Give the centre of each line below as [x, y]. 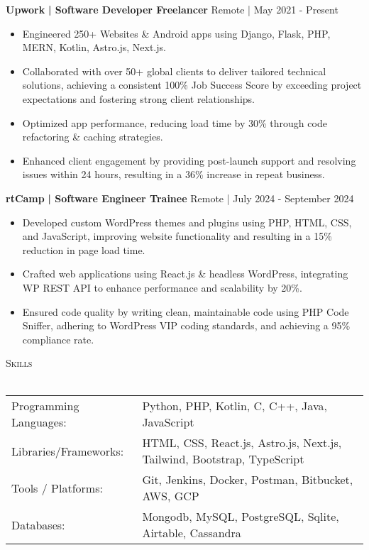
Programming [45, 406]
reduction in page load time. [84, 249]
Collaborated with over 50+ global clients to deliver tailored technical [174, 71]
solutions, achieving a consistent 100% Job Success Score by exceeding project [192, 85]
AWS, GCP [171, 496]
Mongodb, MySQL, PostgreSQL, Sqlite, [241, 517]
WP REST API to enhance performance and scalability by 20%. [162, 287]
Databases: [38, 524]
